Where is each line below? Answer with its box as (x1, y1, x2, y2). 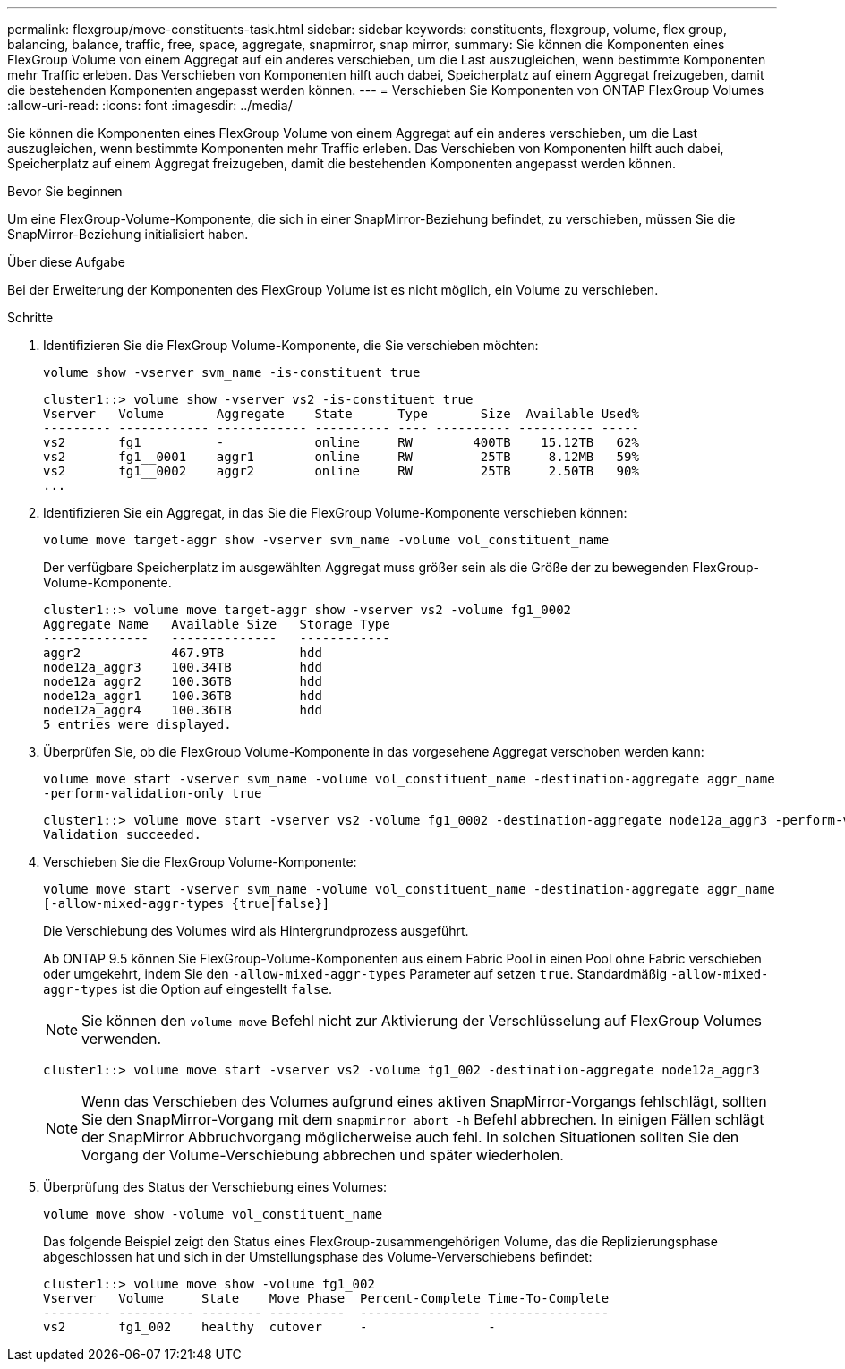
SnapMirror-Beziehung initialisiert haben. (7, 227, 249, 242)
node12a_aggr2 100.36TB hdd (43, 674, 322, 689)
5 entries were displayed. (43, 717, 232, 732)
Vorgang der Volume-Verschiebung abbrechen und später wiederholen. (81, 1146, 564, 1164)
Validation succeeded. (43, 827, 202, 842)
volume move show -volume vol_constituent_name (43, 1207, 383, 1221)
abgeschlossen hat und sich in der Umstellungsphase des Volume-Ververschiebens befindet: (43, 1249, 593, 1264)
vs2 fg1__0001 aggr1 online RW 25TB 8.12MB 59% (43, 449, 639, 464)
